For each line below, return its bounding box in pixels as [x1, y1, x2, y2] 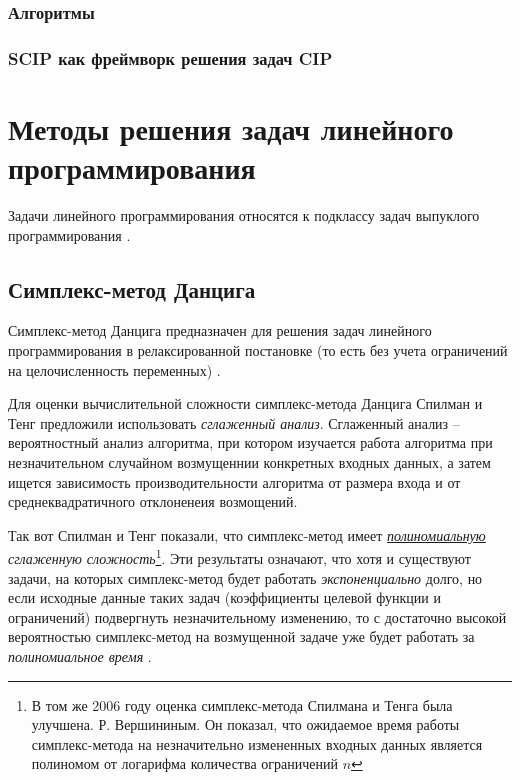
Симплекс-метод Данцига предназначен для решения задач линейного [8, 320, 432, 341]
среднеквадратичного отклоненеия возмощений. [8, 491, 298, 512]
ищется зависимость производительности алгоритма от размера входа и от [8, 471, 461, 492]
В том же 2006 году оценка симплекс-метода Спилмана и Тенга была [31, 694, 453, 715]
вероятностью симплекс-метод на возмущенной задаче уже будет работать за [8, 626, 475, 647]
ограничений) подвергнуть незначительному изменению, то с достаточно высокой [8, 606, 507, 627]
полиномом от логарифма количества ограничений [31, 753, 338, 774]
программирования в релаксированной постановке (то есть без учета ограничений [8, 339, 508, 360]
